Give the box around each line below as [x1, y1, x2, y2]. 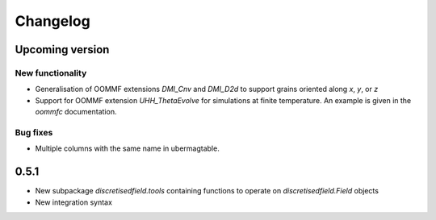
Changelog [15, 12, 90, 30]
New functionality [15, 67, 87, 78]
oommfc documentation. [35, 107, 117, 117]
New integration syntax [35, 197, 113, 207]
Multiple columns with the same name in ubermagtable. [35, 143, 220, 153]
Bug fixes [15, 127, 53, 138]
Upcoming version [15, 43, 110, 56]
